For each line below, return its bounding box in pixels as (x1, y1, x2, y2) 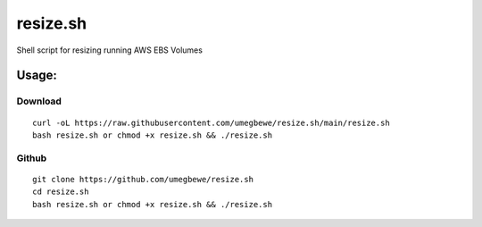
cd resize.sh (32, 187, 89, 197)
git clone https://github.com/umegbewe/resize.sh (32, 174, 254, 184)
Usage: (16, 68, 58, 83)
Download (16, 95, 62, 107)
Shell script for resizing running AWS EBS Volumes (16, 45, 203, 55)
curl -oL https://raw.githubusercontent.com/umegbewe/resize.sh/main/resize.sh (32, 117, 390, 128)
